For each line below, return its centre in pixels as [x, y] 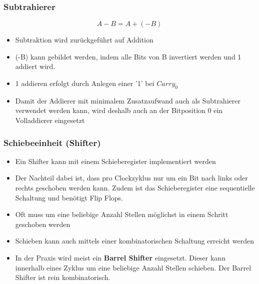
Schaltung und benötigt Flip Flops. [69, 197]
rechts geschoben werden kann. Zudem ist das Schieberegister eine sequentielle [135, 187]
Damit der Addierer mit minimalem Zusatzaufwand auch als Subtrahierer [128, 100]
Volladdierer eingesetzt [50, 120]
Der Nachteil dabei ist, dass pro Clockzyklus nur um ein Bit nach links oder [131, 178]
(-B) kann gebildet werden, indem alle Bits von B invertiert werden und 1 [128, 56]
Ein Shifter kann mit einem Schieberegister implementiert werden [115, 161]
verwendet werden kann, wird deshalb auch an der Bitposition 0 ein [119, 110]
